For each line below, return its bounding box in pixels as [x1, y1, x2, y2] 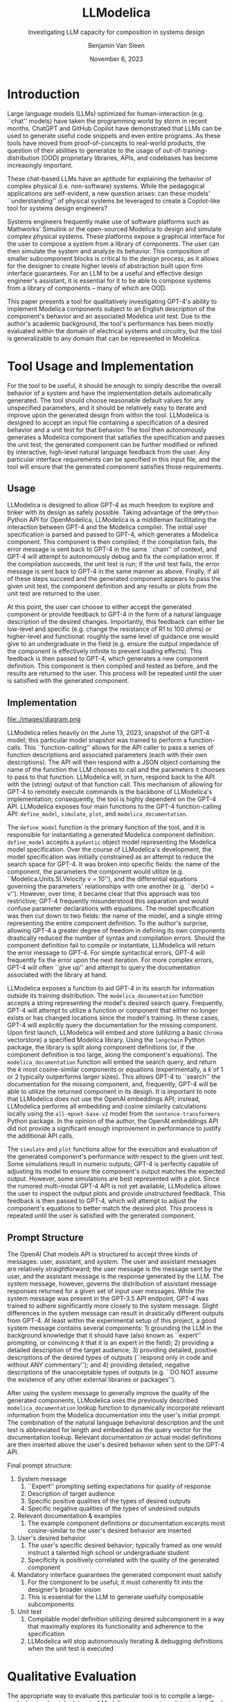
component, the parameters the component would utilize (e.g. [7, 868, 184, 876]
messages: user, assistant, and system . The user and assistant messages [7, 1258, 217, 1266]
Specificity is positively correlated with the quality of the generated [27, 1556, 220, 1565]
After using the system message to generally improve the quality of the [7, 1389, 210, 1397]
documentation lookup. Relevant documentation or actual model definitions [7, 1433, 222, 1442]
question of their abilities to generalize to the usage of [7, 146, 161, 154]
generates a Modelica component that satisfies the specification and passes [7, 432, 225, 441]
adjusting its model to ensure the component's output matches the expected [7, 1168, 225, 1176]
